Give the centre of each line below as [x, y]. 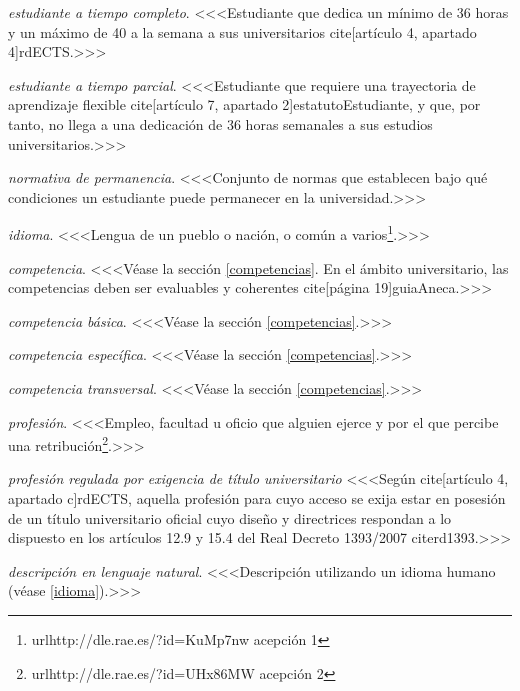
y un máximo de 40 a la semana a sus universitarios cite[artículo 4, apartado [242, 31]
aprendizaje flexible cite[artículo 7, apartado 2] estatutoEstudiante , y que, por [244, 104]
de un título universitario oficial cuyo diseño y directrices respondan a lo [230, 517]
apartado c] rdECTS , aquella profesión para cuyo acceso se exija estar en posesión [257, 498]
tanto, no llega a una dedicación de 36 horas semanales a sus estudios [220, 123]
